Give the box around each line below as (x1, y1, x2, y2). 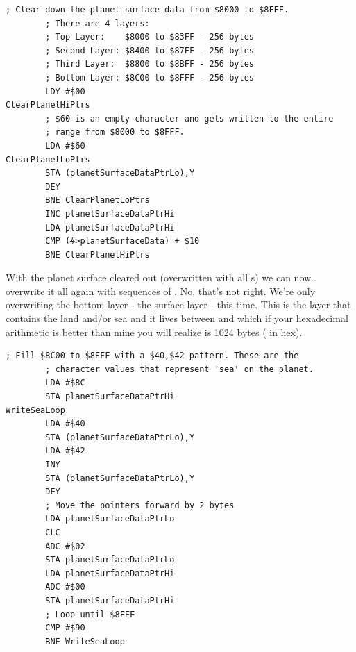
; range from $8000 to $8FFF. (45, 127, 185, 137)
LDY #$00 (45, 86, 85, 97)
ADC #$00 (45, 582, 85, 592)
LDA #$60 (45, 140, 85, 151)
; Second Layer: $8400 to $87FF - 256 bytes (45, 45, 254, 56)
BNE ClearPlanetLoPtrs (45, 195, 150, 206)
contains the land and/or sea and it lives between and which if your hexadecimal (6, 311, 348, 326)
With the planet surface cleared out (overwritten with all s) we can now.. (6, 270, 316, 285)
